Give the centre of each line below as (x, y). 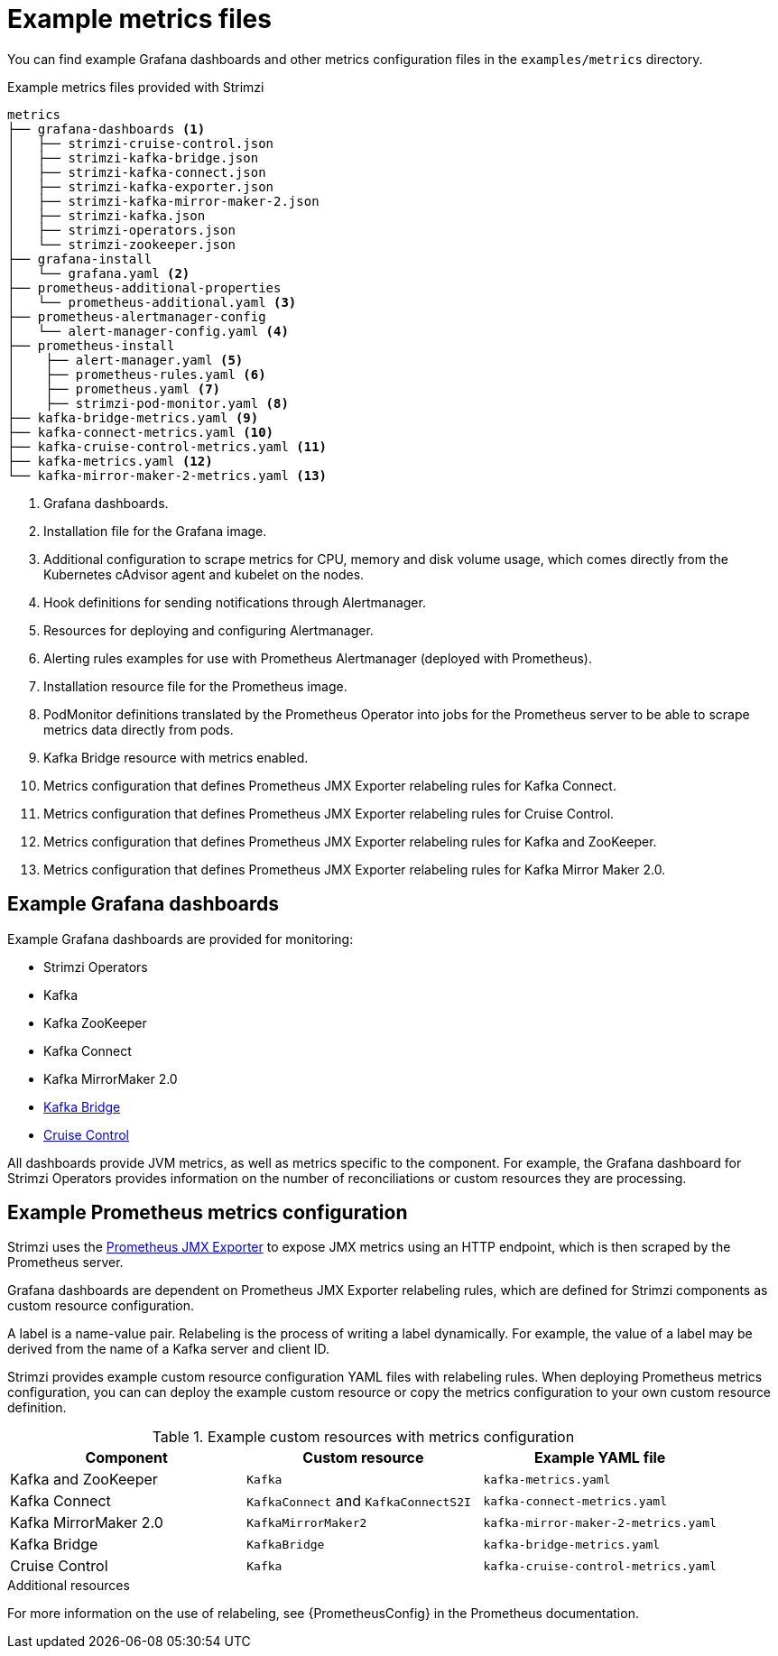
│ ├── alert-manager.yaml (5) (125, 360)
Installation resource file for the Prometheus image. (195, 686)
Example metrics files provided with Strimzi (136, 87)
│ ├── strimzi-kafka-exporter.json (141, 186)
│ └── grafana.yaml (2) (99, 273)
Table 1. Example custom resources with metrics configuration (363, 1437)
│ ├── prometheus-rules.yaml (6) (137, 374)
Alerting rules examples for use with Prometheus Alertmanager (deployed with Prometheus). (318, 658)
